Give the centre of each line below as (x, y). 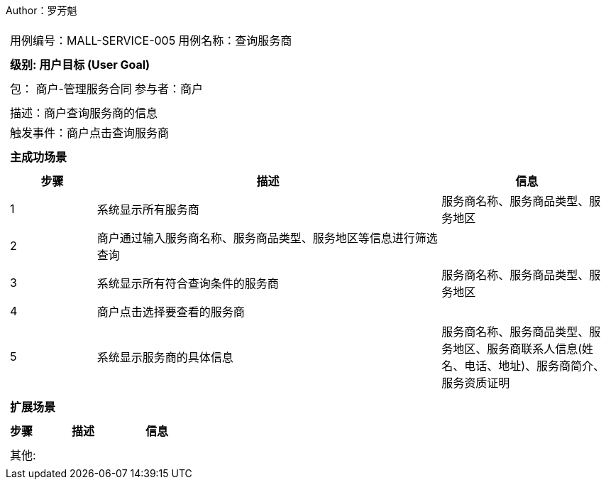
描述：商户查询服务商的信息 (84, 113)
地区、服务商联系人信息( (518, 349)
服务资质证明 (476, 383)
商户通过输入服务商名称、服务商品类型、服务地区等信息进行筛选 (267, 238)
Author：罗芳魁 (42, 10)
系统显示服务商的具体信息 (165, 357)
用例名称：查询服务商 (235, 40)
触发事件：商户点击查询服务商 (90, 133)
